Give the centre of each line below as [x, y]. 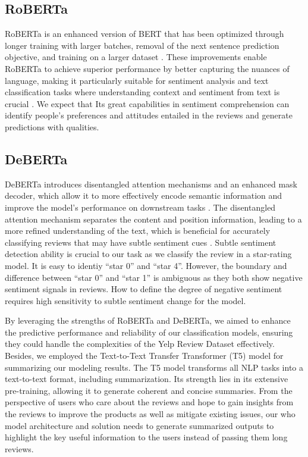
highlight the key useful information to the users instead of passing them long [146, 437]
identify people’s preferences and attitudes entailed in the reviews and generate [149, 115]
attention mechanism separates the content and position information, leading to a [153, 219]
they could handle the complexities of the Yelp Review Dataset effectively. [140, 344]
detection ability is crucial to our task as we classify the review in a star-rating [148, 254]
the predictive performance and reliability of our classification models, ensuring [149, 332]
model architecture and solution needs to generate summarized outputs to [139, 425]
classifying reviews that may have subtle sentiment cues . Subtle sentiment [141, 242]
